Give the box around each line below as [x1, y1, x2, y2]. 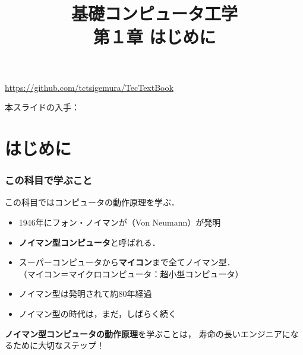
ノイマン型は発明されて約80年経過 [18, 287, 152, 300]
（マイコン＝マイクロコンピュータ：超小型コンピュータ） [18, 267, 244, 280]
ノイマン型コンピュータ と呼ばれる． [18, 236, 160, 248]
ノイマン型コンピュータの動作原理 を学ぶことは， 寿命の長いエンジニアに [5, 327, 291, 340]
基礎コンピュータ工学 [71, 1, 238, 26]
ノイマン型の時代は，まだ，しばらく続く [18, 307, 177, 319]
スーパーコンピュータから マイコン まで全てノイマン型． [18, 256, 235, 268]
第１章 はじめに [93, 24, 216, 49]
